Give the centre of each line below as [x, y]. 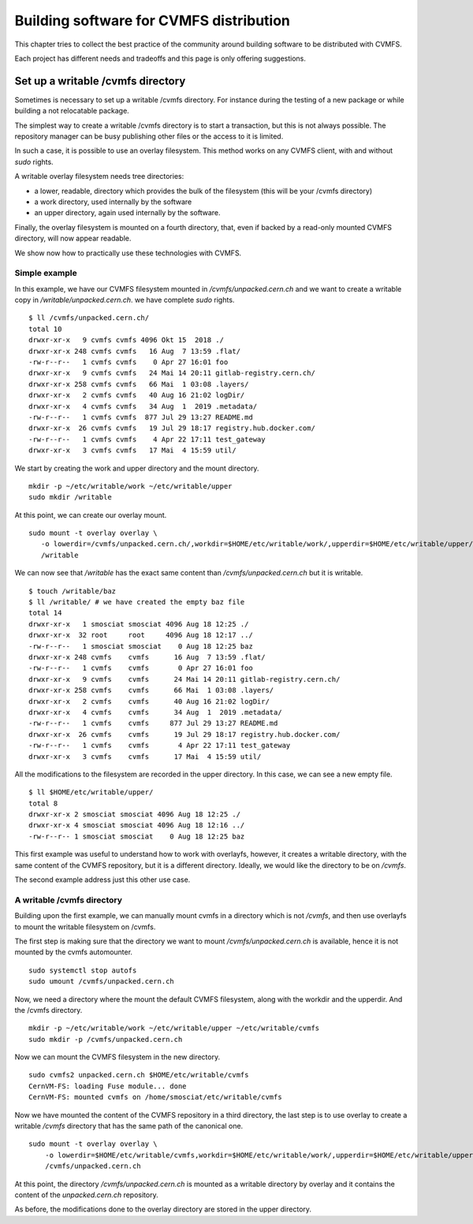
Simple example [46, 273]
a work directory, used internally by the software [113, 202]
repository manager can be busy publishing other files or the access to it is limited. [149, 136]
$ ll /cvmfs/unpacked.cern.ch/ [89, 318]
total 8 [43, 803]
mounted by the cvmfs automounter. [74, 952]
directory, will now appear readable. [73, 238]
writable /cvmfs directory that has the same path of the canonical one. [129, 1126]
